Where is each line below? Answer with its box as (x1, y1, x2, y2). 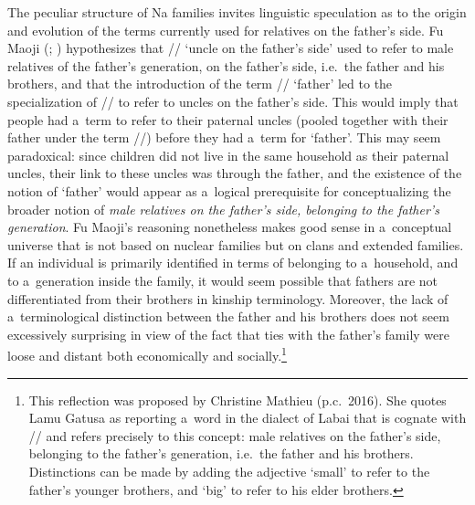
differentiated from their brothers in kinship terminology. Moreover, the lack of (7, 289, 449, 308)
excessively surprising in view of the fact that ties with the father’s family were (7, 324, 449, 343)
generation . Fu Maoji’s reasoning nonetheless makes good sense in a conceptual (7, 217, 452, 237)
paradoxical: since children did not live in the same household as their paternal (7, 145, 449, 164)
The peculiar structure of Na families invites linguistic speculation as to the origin (7, 3, 467, 21)
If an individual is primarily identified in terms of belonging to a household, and (7, 253, 459, 272)
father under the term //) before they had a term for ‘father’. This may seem (7, 128, 441, 147)
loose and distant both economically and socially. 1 (7, 343, 287, 364)
